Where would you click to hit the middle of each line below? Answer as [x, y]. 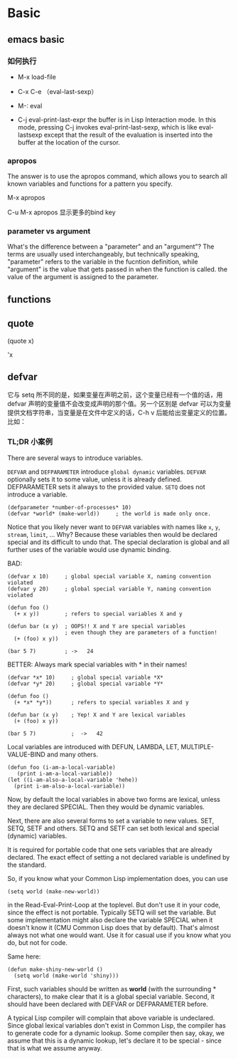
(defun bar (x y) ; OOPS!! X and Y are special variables [97, 626]
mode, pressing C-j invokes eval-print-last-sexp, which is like [107, 127]
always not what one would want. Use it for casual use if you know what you [119, 935]
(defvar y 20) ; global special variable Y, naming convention [109, 589]
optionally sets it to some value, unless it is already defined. [95, 479]
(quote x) [21, 340]
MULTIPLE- [198, 746]
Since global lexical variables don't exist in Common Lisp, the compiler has [117, 1025]
